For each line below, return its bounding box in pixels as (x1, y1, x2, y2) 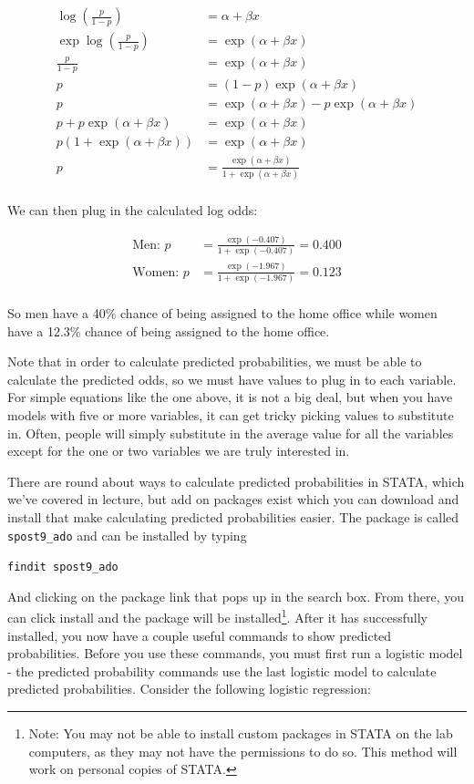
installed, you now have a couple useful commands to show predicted (7, 625, 392, 645)
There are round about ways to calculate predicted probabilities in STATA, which (7, 471, 465, 490)
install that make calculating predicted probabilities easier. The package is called (7, 507, 459, 526)
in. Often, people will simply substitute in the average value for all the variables (7, 423, 454, 442)
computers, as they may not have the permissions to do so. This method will (28, 741, 458, 760)
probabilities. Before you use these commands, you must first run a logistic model (7, 644, 463, 663)
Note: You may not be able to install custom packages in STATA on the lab (28, 724, 453, 743)
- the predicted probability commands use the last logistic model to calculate (7, 661, 437, 680)
